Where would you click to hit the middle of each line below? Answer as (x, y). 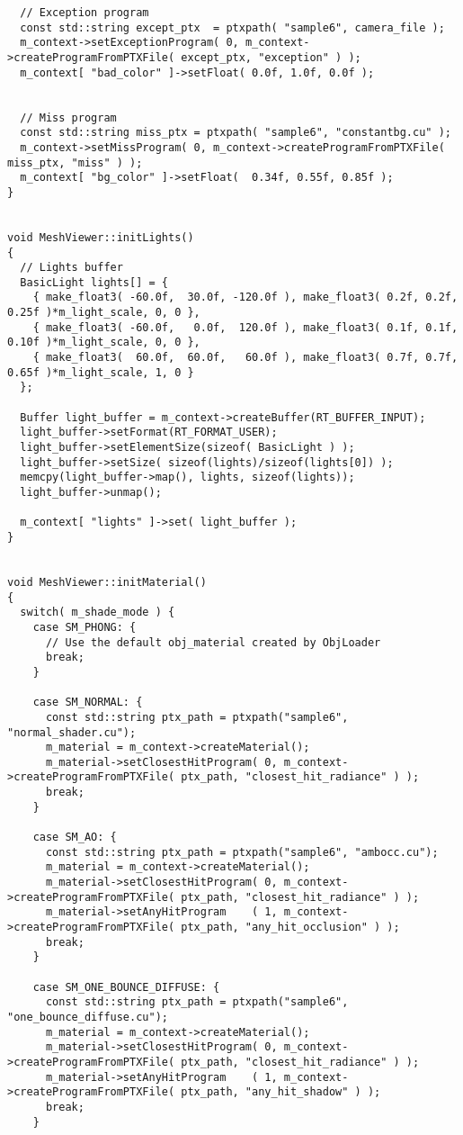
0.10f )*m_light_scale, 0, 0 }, (104, 342)
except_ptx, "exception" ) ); (271, 57)
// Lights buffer (71, 268)
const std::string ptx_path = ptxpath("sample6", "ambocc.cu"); (242, 852)
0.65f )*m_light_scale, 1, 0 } (101, 372)
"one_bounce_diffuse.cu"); (88, 1017)
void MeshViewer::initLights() (101, 237)
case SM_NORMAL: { (88, 703)
